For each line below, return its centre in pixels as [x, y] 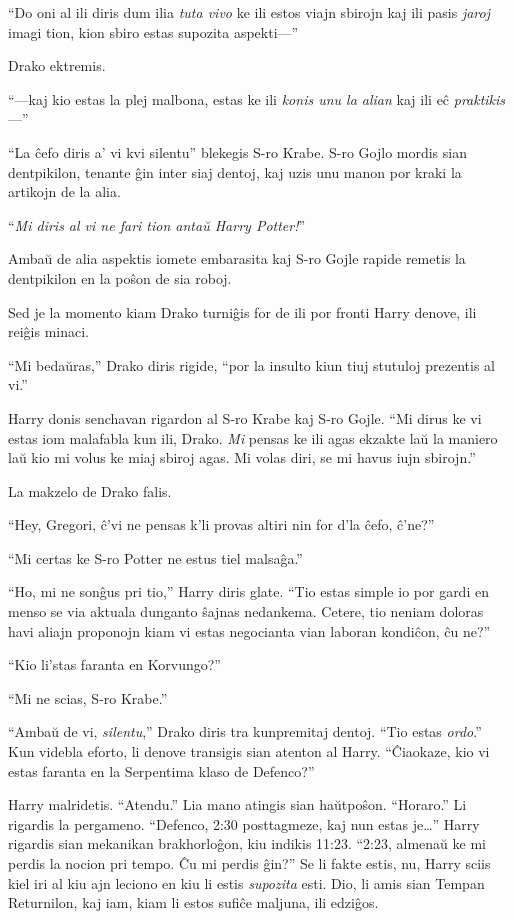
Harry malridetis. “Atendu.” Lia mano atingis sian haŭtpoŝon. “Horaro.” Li [237, 804]
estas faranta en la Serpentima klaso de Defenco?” [161, 770]
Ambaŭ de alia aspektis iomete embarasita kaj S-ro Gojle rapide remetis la [237, 258]
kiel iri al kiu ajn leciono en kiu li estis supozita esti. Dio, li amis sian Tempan [246, 882]
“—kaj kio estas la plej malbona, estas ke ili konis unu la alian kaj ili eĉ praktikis [257, 98]
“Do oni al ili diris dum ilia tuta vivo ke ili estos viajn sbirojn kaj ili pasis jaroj [249, 12]
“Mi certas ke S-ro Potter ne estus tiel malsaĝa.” [155, 557]
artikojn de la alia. [64, 191]
